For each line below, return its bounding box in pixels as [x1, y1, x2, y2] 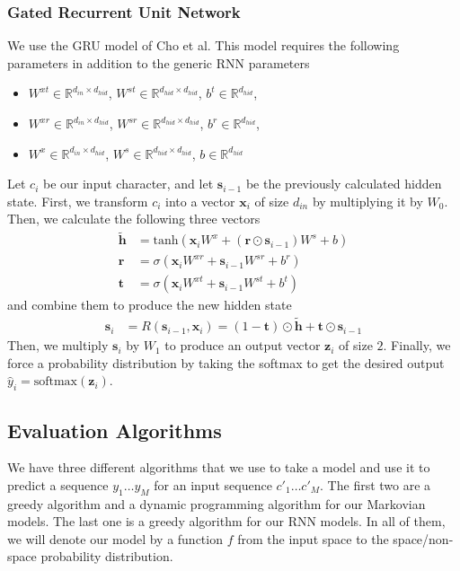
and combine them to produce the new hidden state [7, 295, 292, 314]
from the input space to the [237, 529, 389, 548]
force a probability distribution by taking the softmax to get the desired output [7, 353, 445, 372]
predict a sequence [7, 475, 109, 494]
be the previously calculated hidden [245, 174, 442, 193]
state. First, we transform [7, 191, 148, 210]
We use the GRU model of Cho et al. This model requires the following [7, 36, 400, 55]
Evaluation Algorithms [7, 416, 222, 444]
